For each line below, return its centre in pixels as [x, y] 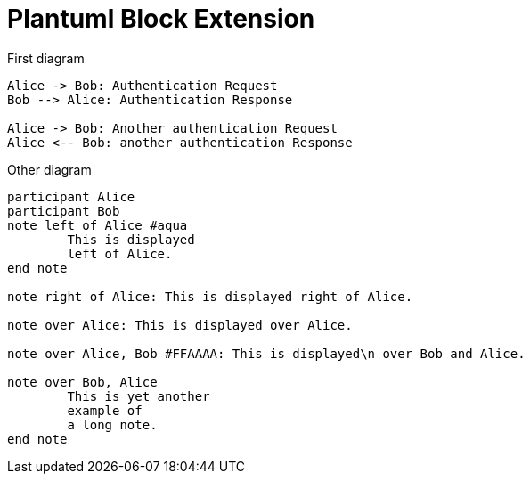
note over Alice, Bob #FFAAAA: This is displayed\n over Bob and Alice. [266, 353]
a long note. [112, 424]
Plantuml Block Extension [161, 19]
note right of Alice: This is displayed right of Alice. [210, 296]
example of [105, 410]
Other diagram [49, 169]
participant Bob [64, 211]
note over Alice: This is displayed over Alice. [180, 325]
